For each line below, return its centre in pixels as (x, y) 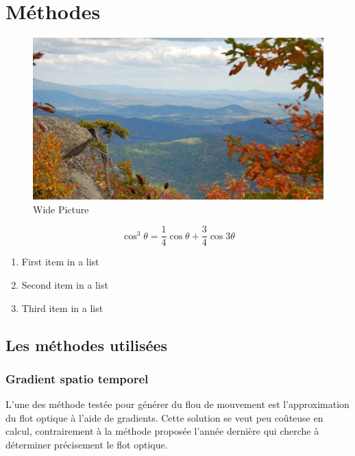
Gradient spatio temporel (77, 378)
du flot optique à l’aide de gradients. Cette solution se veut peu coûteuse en (164, 417)
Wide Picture (61, 209)
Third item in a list (62, 308)
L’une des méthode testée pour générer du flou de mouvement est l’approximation (177, 404)
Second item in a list (65, 284)
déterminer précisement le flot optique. (87, 444)
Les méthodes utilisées (87, 345)
